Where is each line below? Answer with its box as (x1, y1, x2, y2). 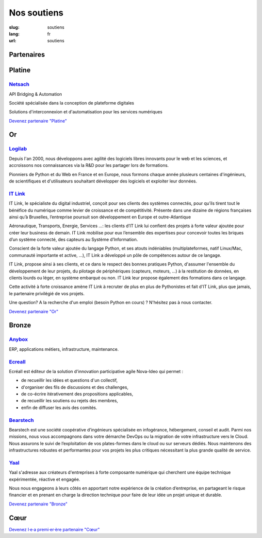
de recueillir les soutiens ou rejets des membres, (21, 398, 118, 404)
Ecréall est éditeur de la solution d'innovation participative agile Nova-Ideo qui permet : (9, 368, 183, 374)
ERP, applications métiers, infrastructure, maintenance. (9, 346, 119, 352)
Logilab (9, 145, 27, 152)
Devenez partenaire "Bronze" (9, 501, 68, 507)
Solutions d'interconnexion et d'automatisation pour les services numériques (9, 109, 163, 115)
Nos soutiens (9, 7, 64, 18)
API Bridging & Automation (9, 91, 63, 97)
